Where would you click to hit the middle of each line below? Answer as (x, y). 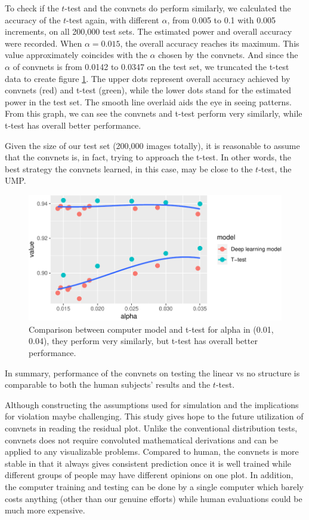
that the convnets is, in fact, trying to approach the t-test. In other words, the (148, 157)
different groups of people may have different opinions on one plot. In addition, (149, 475)
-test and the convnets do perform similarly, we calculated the (178, 8)
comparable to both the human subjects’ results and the (108, 384)
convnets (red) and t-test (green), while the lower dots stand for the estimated (148, 90)
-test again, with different (113, 19)
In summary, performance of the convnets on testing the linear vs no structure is (152, 372)
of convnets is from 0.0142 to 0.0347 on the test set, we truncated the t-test (151, 66)
